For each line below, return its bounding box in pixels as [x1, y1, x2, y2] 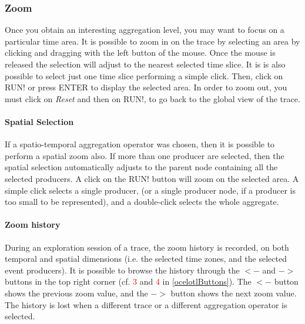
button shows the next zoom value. [170, 286, 297, 299]
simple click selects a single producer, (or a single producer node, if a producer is [5, 184, 296, 196]
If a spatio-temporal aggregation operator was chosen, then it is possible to [5, 138, 275, 150]
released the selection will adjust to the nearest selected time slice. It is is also [5, 58, 286, 70]
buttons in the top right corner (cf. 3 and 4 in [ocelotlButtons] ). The [5, 275, 252, 288]
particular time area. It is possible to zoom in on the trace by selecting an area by [5, 35, 300, 47]
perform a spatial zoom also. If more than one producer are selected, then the [5, 149, 284, 161]
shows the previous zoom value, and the [5, 286, 148, 299]
